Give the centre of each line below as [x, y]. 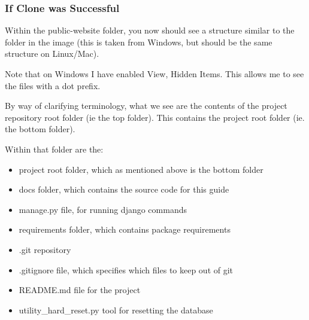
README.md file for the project [80, 290]
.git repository [45, 249]
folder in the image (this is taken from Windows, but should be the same [139, 42]
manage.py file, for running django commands [103, 209]
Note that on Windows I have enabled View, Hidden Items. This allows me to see [154, 74]
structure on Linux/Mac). [52, 54]
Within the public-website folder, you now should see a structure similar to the [150, 30]
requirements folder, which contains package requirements [125, 229]
